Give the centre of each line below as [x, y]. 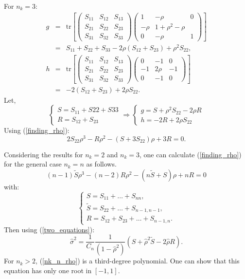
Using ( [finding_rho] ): [37, 130]
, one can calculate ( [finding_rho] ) [191, 154]
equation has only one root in [48, 270]
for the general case [33, 164]
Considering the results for [44, 154]
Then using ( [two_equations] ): [49, 229]
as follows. [101, 164]
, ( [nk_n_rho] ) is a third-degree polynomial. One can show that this [138, 261]
